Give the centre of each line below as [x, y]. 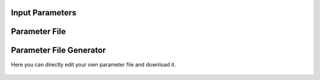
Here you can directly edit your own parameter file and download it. [93, 64]
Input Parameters [44, 13]
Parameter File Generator [58, 50]
